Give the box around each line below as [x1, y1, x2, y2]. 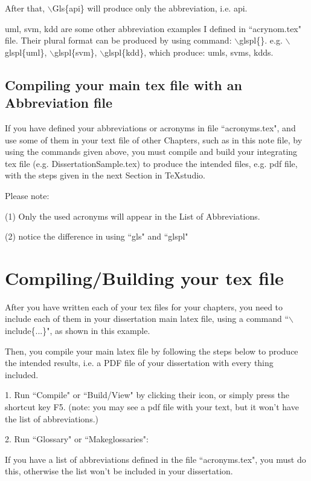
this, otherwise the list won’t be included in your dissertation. [5, 465, 233, 477]
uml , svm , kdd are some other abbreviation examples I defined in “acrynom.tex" [5, 22, 301, 34]
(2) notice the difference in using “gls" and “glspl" [5, 230, 188, 243]
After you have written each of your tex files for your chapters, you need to [5, 300, 283, 313]
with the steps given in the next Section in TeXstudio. [5, 169, 205, 182]
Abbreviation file [5, 93, 113, 112]
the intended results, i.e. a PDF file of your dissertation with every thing [5, 356, 274, 369]
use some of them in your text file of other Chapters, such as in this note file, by [5, 133, 303, 146]
